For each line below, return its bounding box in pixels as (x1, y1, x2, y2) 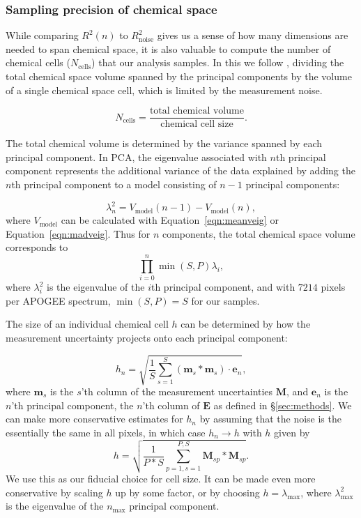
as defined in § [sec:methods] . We (213, 397, 352, 412)
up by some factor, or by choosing (115, 485, 260, 499)
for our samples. (191, 293, 260, 307)
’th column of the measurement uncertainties (81, 383, 273, 398)
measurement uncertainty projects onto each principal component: (6, 330, 288, 344)
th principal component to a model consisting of (11, 177, 217, 192)
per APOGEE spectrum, (6, 293, 111, 307)
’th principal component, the (11, 397, 134, 412)
